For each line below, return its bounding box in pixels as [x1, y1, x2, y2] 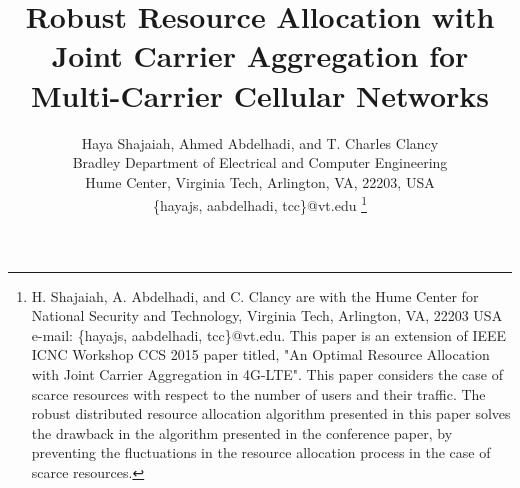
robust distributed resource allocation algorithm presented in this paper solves [31, 403, 511, 424]
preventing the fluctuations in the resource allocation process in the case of [31, 442, 491, 463]
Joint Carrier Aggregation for [51, 35, 469, 76]
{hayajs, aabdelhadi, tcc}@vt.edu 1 [152, 192, 367, 215]
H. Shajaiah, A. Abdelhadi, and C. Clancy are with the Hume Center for [31, 285, 479, 306]
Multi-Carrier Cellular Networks [30, 74, 490, 115]
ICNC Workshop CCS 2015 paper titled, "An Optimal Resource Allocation [31, 344, 490, 365]
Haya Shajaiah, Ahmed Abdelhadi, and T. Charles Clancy [81, 132, 439, 153]
